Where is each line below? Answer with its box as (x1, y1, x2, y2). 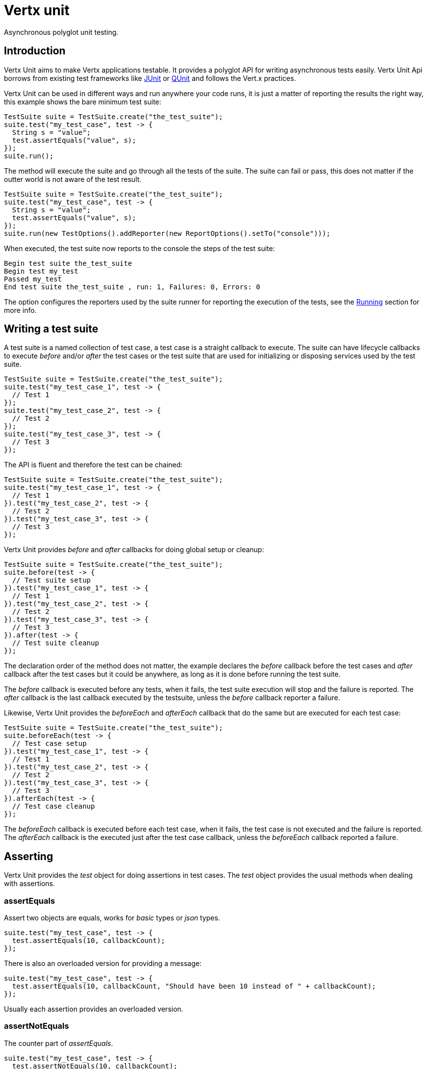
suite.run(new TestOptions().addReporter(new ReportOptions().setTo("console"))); (4, 229, 330, 237)
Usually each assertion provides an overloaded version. (4, 1005, 183, 1014)
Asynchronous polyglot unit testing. (4, 27, 119, 36)
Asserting (4, 850, 53, 863)
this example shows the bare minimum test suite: (4, 97, 161, 106)
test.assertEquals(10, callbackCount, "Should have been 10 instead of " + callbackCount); (12, 982, 376, 991)
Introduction (4, 45, 66, 57)
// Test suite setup (12, 576, 91, 585)
